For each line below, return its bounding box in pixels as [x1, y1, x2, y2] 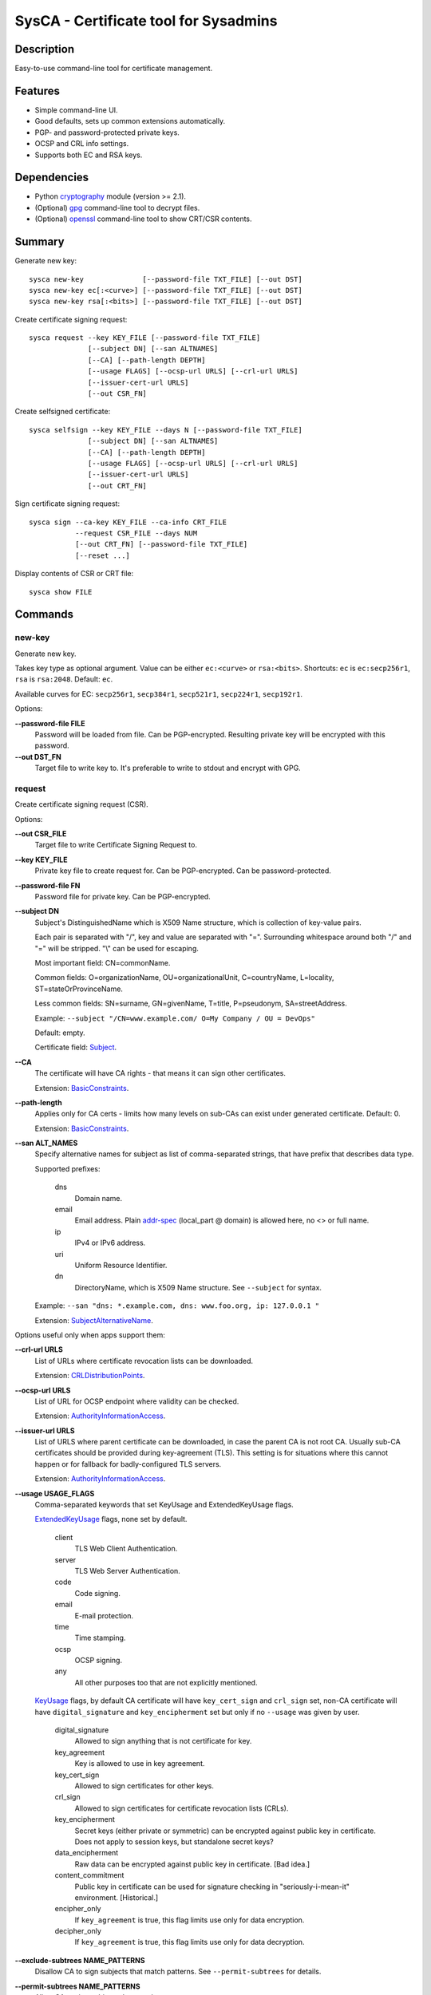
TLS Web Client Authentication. [74, 1544, 178, 1554]
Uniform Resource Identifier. [74, 1260, 168, 1270]
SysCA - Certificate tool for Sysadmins [14, 12, 278, 30]
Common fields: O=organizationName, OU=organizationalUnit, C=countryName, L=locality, [34, 973, 334, 982]
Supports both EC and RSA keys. [34, 150, 143, 160]
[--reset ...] [74, 551, 131, 560]
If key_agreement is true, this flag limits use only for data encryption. [74, 1915, 305, 1925]
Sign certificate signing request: [14, 499, 120, 508]
